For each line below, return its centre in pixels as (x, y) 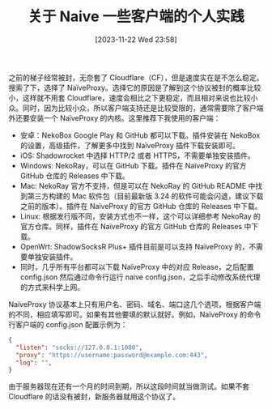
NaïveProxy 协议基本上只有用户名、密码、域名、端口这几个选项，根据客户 (132, 304)
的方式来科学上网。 (52, 287)
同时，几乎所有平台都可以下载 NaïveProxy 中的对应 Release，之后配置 (137, 266)
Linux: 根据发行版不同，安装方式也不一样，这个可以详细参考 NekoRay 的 (140, 216)
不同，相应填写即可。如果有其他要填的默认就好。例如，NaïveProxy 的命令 (138, 314)
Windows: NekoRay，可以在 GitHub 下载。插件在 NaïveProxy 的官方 (133, 165)
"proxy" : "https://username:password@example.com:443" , (112, 355)
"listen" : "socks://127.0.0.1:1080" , (79, 347)
